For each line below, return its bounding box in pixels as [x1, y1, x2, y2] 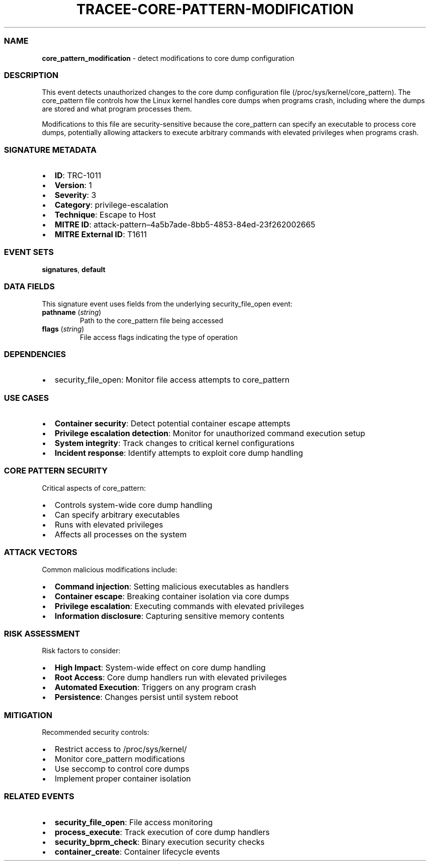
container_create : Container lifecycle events [54, 846, 220, 857]
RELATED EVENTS [4, 791, 75, 802]
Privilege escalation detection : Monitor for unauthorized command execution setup [54, 428, 365, 438]
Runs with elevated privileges [54, 519, 163, 530]
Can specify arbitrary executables [54, 509, 180, 520]
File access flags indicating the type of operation [80, 333, 238, 341]
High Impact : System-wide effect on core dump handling [54, 663, 266, 673]
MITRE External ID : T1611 [54, 229, 147, 239]
